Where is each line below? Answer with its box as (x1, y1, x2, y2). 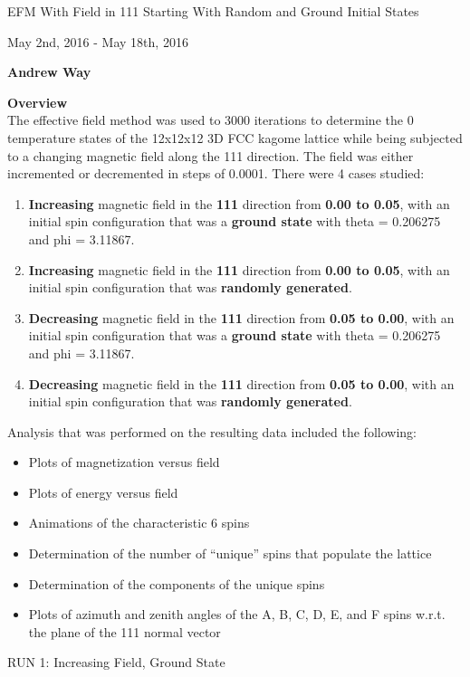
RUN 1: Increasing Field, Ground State (7, 653, 225, 672)
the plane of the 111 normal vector (28, 622, 221, 641)
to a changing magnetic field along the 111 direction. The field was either (7, 146, 414, 165)
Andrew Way (7, 62, 91, 81)
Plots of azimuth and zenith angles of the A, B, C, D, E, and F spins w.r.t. (28, 605, 446, 624)
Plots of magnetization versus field (28, 453, 220, 472)
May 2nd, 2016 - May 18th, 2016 (7, 32, 188, 51)
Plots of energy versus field (28, 482, 178, 501)
